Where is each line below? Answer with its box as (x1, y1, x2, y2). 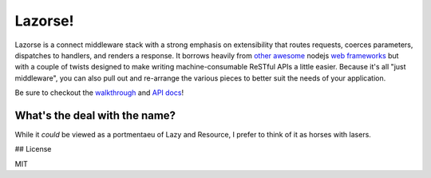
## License (14, 144, 52, 154)
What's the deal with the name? (14, 109, 176, 122)
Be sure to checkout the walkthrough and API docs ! (14, 88, 184, 97)
